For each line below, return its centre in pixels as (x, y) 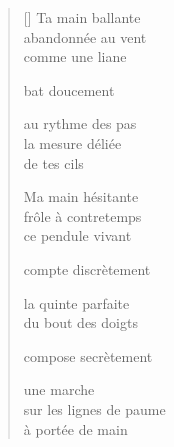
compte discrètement (87, 268)
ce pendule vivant (77, 235)
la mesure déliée (72, 142)
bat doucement (69, 89)
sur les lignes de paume (94, 408)
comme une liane (75, 56)
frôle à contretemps (82, 215)
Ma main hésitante (81, 196)
